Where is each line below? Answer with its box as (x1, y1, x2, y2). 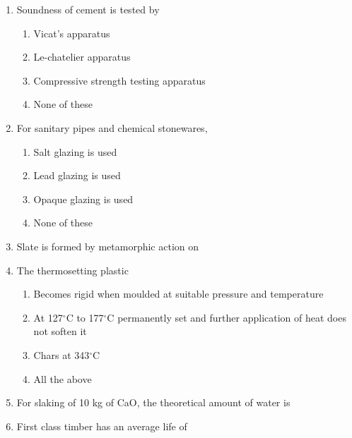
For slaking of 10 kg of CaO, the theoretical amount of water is (16, 395, 291, 410)
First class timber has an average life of (16, 418, 187, 433)
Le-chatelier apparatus (33, 49, 131, 64)
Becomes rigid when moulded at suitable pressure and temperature (33, 286, 324, 301)
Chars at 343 (33, 347, 90, 362)
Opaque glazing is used (33, 191, 134, 206)
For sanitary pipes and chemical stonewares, (16, 120, 208, 135)
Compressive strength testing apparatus (33, 73, 206, 87)
